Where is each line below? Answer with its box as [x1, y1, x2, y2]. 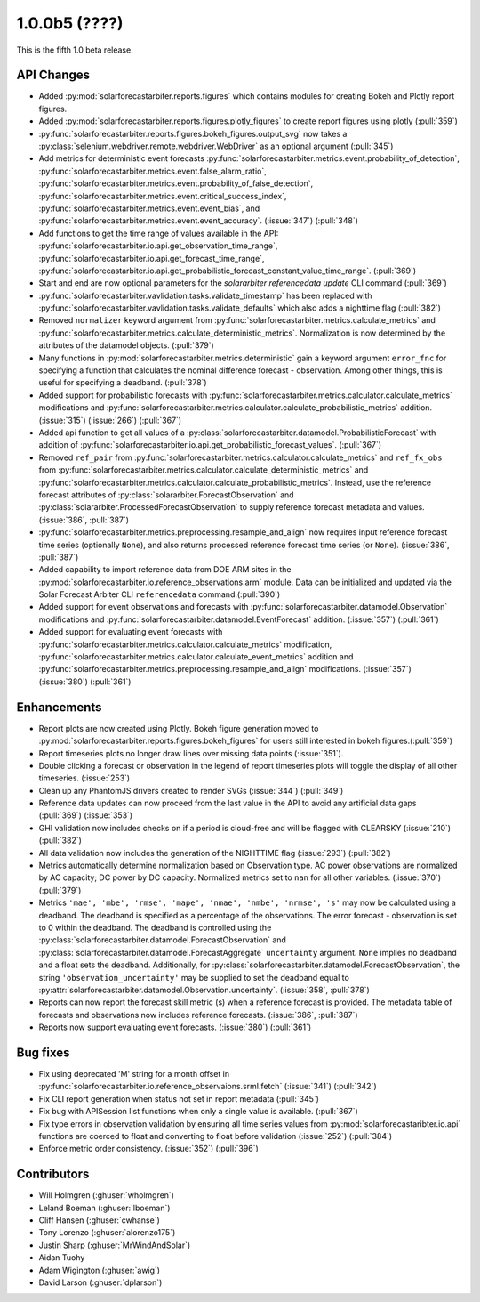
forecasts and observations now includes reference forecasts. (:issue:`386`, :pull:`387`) [38, 1009, 359, 1020]
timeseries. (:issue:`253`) [38, 772, 131, 783]
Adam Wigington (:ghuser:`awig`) [38, 1265, 160, 1275]
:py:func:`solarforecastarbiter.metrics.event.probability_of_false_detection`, [38, 178, 314, 189]
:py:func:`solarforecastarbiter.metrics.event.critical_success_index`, [38, 190, 287, 201]
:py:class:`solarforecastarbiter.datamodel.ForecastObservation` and [38, 934, 286, 945]
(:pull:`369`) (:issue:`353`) [38, 810, 133, 821]
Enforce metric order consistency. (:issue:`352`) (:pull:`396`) [38, 1144, 260, 1154]
